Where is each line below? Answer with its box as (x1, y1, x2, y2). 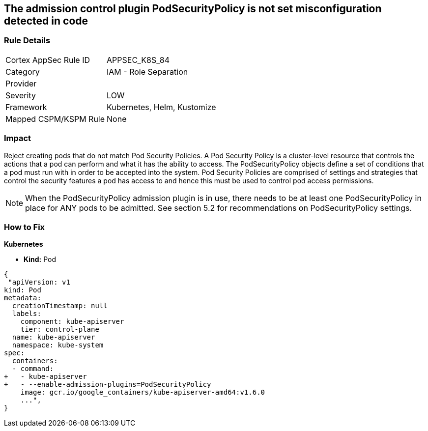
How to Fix (4, 222, 45, 232)
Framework (5, 102, 47, 112)
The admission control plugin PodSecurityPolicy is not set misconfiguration (4, 2, 382, 15)
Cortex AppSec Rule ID (5, 55, 90, 65)
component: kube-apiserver (20, 317, 124, 326)
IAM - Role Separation (107, 66, 188, 77)
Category (5, 66, 40, 77)
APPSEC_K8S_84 (107, 55, 170, 65)
